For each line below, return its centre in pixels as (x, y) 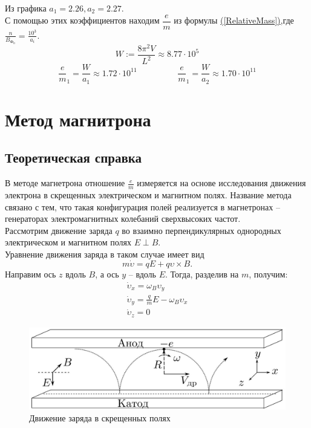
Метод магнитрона (78, 119)
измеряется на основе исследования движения (221, 183)
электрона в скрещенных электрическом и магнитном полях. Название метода (148, 195)
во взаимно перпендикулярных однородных (201, 230)
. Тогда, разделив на (202, 274)
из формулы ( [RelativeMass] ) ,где (234, 20)
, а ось (107, 274)
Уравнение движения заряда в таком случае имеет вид (105, 254)
